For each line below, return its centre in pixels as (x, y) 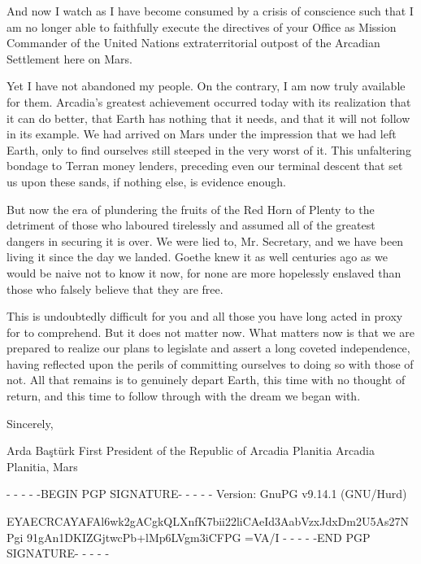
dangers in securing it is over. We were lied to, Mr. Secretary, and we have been (205, 240)
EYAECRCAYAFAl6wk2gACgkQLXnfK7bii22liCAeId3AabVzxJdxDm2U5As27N (208, 521)
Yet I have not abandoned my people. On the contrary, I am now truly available (206, 86)
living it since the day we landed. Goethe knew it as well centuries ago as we (197, 257)
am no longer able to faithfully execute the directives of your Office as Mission (202, 26)
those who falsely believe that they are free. (115, 289)
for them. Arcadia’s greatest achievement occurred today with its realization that (209, 101)
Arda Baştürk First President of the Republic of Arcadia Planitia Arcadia (191, 450)
